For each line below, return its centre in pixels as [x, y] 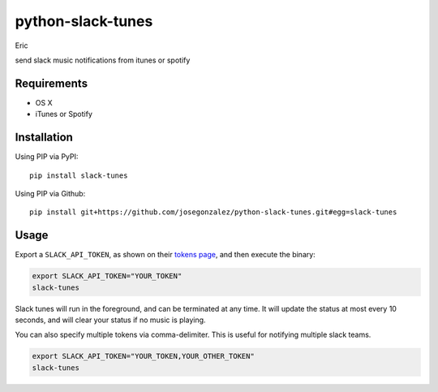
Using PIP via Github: [50, 193]
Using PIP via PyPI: [47, 157]
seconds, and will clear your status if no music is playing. [110, 320]
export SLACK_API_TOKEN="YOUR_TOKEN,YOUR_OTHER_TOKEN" [143, 356]
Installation [44, 138]
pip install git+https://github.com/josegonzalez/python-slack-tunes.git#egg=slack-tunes [213, 212]
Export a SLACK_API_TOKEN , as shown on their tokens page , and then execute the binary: [165, 255]
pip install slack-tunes [79, 175]
